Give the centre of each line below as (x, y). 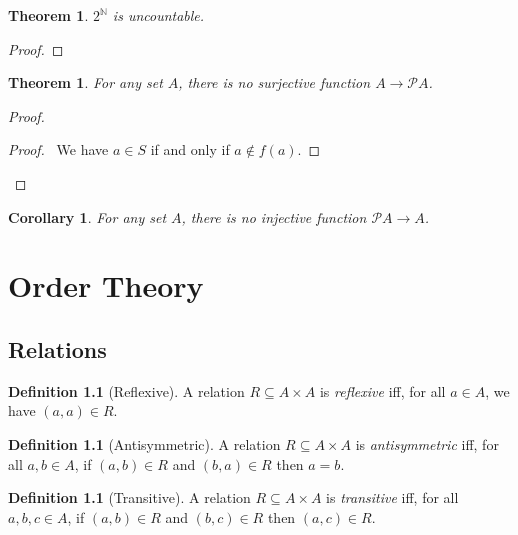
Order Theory (106, 285)
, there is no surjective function (274, 82)
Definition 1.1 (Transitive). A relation (129, 497)
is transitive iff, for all (392, 497)
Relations (57, 348)
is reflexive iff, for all (382, 390)
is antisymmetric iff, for (427, 443)
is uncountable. (158, 15)
